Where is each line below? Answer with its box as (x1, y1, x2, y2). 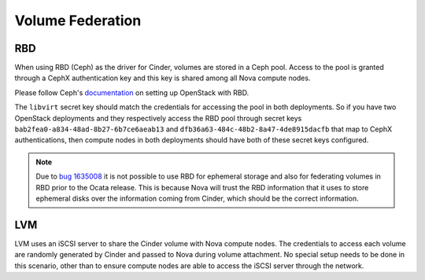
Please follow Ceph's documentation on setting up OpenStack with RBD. (14, 87, 249, 98)
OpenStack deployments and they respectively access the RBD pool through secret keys (14, 113, 302, 123)
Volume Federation (14, 12, 142, 29)
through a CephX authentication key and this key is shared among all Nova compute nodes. (14, 73, 311, 83)
